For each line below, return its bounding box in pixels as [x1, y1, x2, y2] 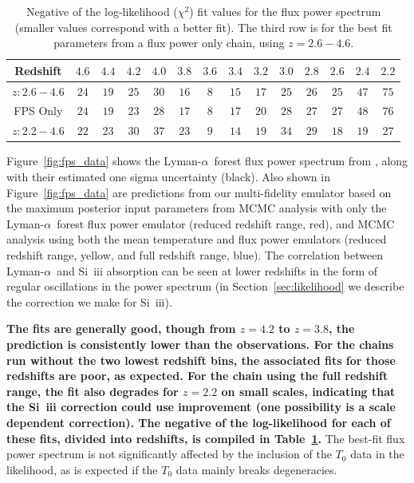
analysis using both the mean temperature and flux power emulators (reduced [6, 231, 387, 247]
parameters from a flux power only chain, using [53, 34, 285, 51]
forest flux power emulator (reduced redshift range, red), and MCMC [57, 215, 395, 232]
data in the [350, 445, 404, 462]
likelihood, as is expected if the [6, 461, 158, 477]
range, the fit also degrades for [6, 382, 179, 399]
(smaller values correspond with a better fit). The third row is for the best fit [14, 18, 392, 35]
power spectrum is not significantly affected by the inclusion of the [6, 445, 332, 462]
